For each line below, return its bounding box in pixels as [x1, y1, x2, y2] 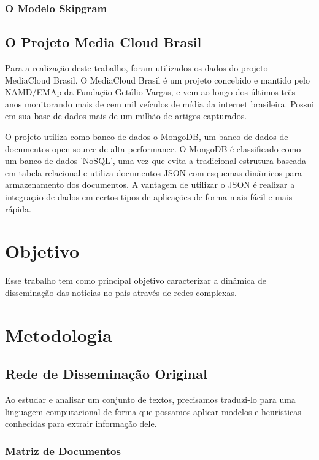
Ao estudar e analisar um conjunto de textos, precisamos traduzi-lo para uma [5, 393, 296, 406]
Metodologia [5, 322, 112, 347]
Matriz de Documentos [5, 443, 121, 458]
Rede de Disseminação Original [5, 364, 207, 383]
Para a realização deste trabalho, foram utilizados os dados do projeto [5, 61, 268, 74]
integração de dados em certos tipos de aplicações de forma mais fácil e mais [5, 190, 293, 203]
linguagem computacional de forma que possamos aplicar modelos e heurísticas [5, 405, 301, 418]
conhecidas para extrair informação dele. [5, 417, 157, 430]
